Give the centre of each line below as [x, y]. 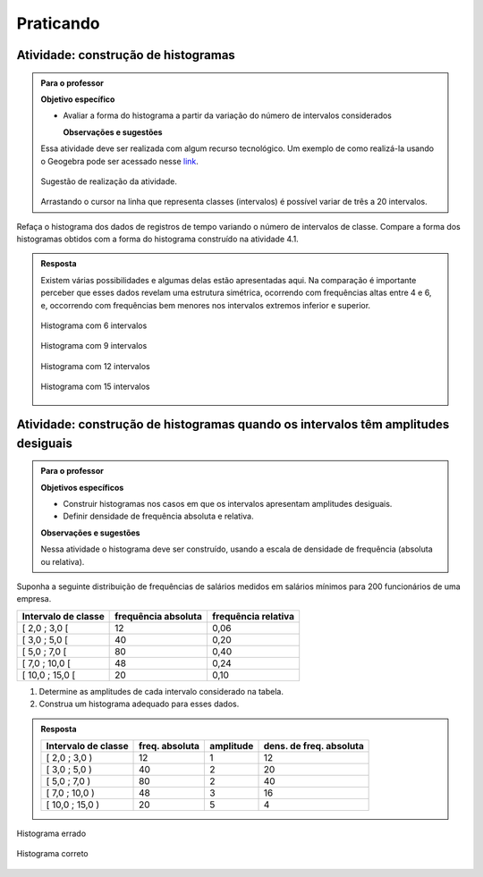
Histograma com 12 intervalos [96, 366]
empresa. [34, 599]
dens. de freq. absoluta [314, 746]
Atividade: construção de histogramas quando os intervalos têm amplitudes [233, 425]
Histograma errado [51, 833]
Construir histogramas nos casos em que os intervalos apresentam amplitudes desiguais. [228, 503]
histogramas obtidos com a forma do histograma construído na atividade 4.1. [157, 239]
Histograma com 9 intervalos [94, 346]
